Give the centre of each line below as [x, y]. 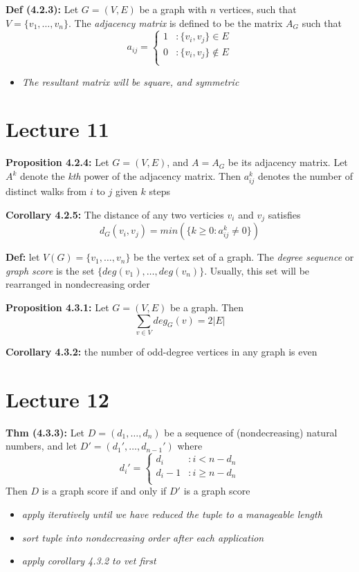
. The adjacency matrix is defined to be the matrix [175, 22]
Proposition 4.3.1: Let [57, 307]
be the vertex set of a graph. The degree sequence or [244, 257]
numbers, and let [42, 446]
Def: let [23, 257]
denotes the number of [305, 176]
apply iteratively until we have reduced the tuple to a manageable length [172, 514]
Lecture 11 [57, 129]
